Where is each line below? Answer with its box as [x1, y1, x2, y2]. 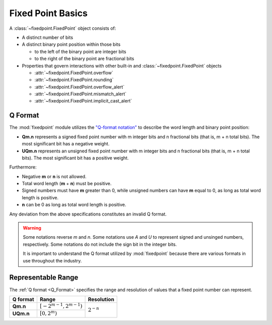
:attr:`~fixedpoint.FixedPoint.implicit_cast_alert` [34, 98, 132, 104]
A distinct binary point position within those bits [22, 41, 121, 47]
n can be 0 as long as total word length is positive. [22, 202, 126, 208]
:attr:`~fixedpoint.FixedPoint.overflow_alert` [34, 84, 125, 90]
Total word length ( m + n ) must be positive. [22, 181, 112, 187]
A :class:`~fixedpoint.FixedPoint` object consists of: [9, 25, 116, 31]
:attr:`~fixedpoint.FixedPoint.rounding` [34, 77, 114, 83]
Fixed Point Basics [9, 8, 88, 19]
